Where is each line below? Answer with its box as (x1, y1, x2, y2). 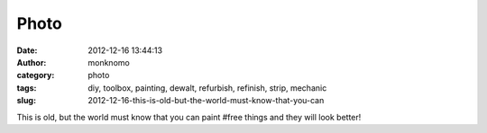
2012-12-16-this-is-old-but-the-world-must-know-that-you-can (87, 95, 325, 106)
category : (16, 70, 55, 81)
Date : (16, 45, 38, 56)
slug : (16, 95, 36, 106)
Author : (16, 57, 47, 67)
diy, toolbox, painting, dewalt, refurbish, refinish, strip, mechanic (87, 82, 327, 93)
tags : (16, 82, 37, 93)
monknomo (87, 57, 130, 67)
